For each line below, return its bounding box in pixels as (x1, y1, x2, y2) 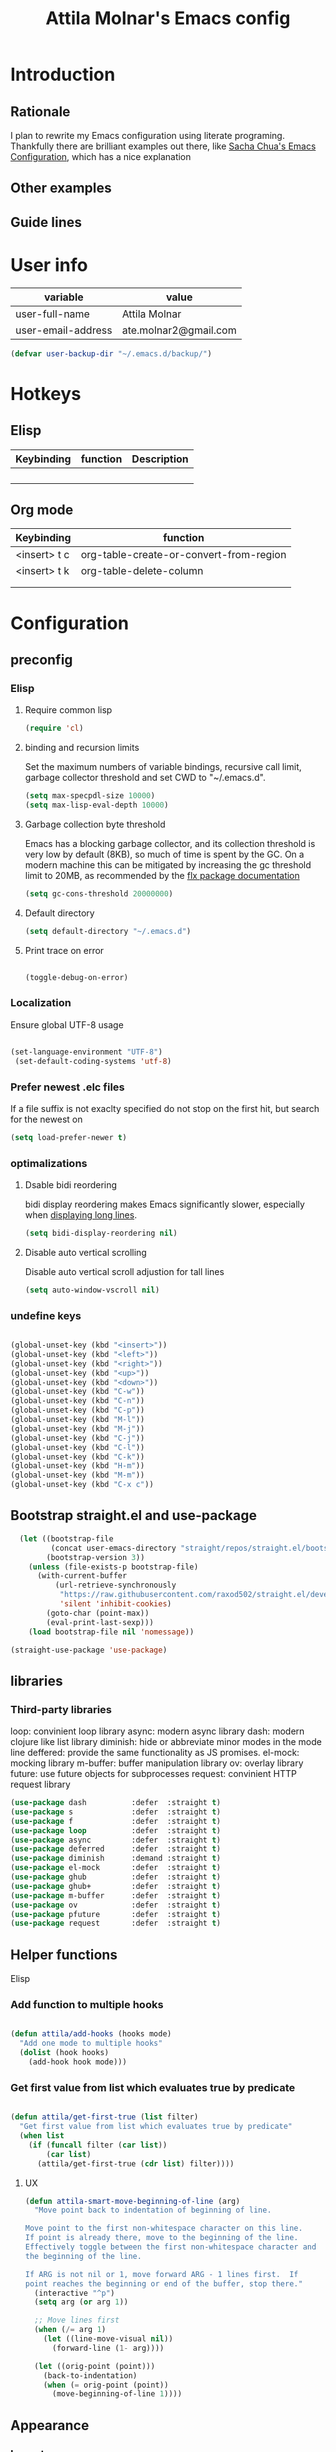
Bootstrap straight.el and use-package (10, 1507, 257, 1524)
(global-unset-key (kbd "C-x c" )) (10, 1480, 155, 1490)
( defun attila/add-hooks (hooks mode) (10, 2029, 172, 2039)
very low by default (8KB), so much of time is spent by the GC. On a (24, 848, 305, 860)
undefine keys (10, 1308, 82, 1322)
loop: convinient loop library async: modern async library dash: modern (10, 1725, 305, 1737)
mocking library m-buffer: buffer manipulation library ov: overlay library (10, 1757, 304, 1769)
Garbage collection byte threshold (24, 818, 166, 830)
